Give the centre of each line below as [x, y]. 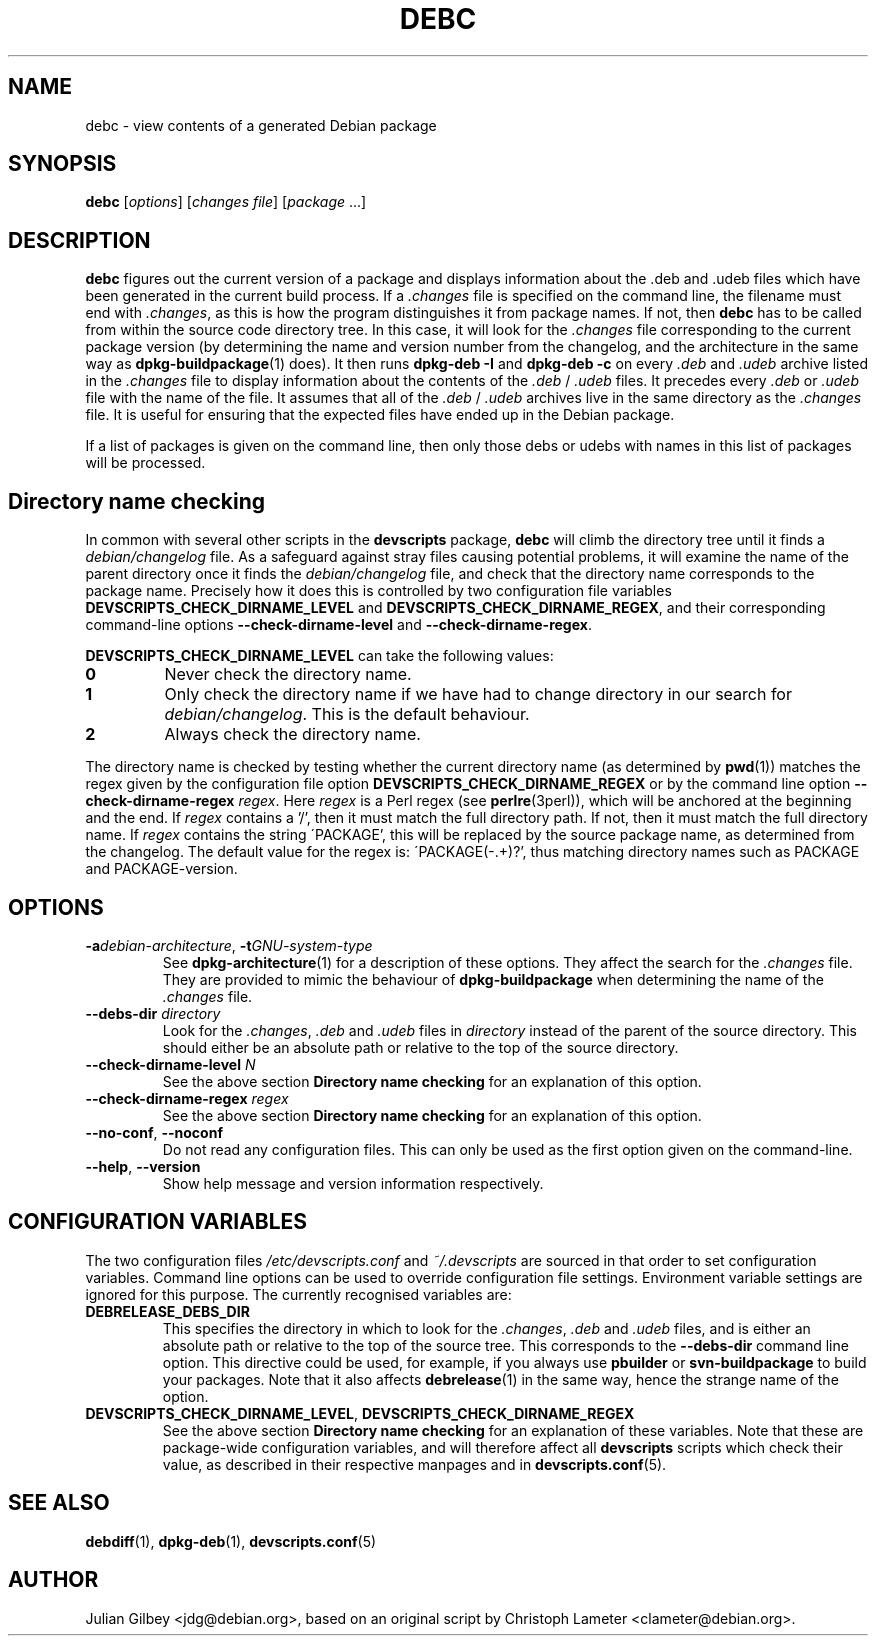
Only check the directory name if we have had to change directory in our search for [478, 694]
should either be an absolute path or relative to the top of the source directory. [420, 1047]
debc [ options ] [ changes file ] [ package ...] [226, 202]
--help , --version [143, 1166]
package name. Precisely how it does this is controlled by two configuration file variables [378, 591]
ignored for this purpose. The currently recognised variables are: [298, 1294]
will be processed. [145, 463]
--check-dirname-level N [170, 1064]
